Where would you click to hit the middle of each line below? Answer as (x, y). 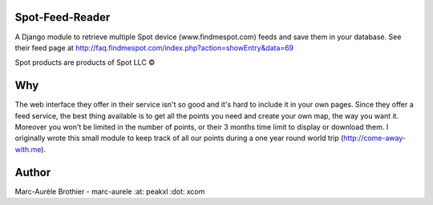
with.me (28, 149)
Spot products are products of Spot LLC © (85, 62)
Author (33, 172)
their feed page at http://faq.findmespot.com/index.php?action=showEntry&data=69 (154, 47)
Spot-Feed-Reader (63, 17)
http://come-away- (375, 138)
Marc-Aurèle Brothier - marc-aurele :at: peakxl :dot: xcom (110, 191)
